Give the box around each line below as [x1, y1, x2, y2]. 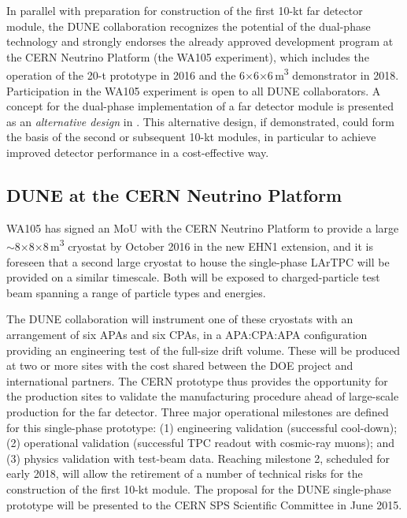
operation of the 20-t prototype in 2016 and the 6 [6, 67, 246, 84]
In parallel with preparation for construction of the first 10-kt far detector [6, 2, 363, 18]
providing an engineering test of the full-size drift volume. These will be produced [6, 341, 401, 358]
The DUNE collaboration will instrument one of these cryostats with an [6, 311, 353, 327]
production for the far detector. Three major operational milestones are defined [6, 403, 389, 419]
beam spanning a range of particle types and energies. [6, 284, 266, 300]
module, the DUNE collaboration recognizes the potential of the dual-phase [6, 17, 371, 34]
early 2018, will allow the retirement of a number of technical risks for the [6, 465, 363, 482]
